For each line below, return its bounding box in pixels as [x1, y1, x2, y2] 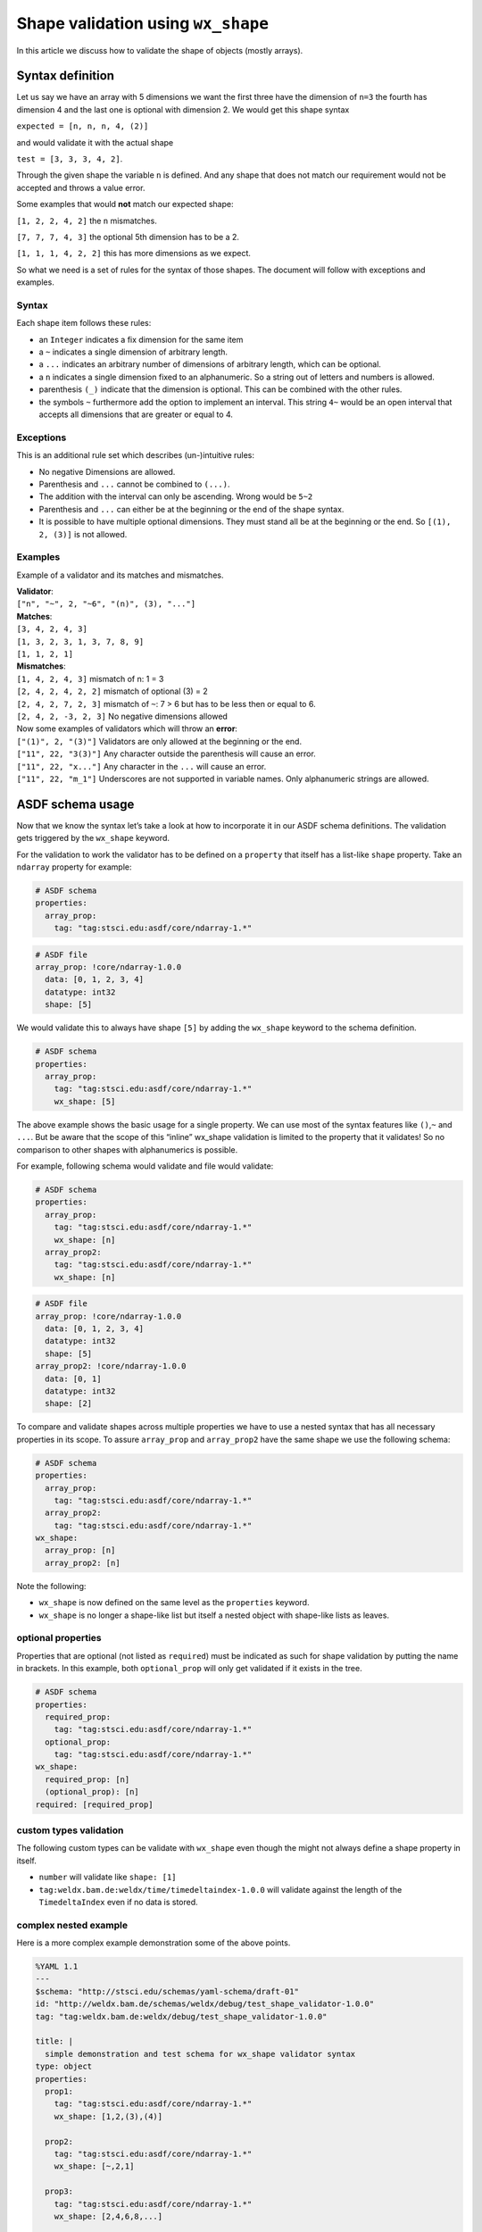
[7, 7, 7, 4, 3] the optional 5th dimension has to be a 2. [16, 231, 240, 242]
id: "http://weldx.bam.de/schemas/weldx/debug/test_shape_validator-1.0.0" [35, 1999, 375, 2009]
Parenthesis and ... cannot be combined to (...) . [38, 479, 230, 489]
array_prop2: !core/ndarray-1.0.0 [35, 1362, 187, 1371]
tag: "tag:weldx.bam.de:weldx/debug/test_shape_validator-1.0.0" [35, 2011, 328, 2021]
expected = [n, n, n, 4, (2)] [16, 121, 149, 131]
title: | [35, 2036, 74, 2046]
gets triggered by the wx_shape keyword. [16, 833, 170, 844]
